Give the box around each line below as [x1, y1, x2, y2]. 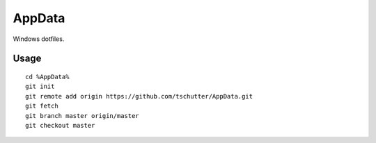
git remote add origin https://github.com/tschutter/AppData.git [25, 92, 253, 100]
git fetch [25, 102, 58, 110]
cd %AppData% [25, 73, 70, 81]
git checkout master [25, 121, 95, 129]
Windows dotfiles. [13, 35, 65, 43]
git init [25, 83, 55, 90]
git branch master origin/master [25, 112, 139, 119]
